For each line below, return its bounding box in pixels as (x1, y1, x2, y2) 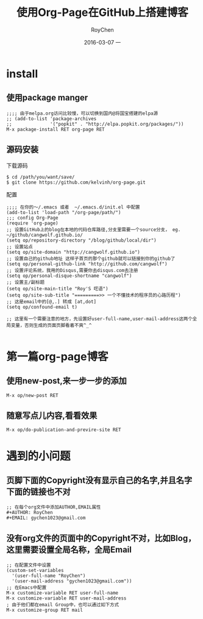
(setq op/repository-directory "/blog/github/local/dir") (6, 237, 157, 243)
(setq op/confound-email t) (6, 304, 78, 310)
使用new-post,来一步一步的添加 (6, 376, 127, 386)
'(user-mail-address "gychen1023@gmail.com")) (12, 578, 132, 584)
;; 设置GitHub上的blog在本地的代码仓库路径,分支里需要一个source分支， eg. (6, 226, 181, 232)
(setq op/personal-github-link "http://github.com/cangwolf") (6, 260, 168, 267)
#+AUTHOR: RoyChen (6, 510, 53, 516)
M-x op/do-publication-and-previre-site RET (6, 427, 121, 433)
